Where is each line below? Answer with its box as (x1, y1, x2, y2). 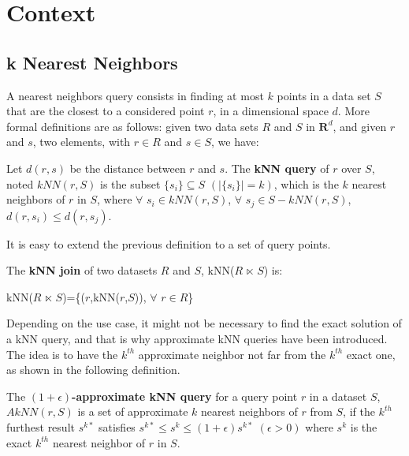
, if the (343, 403, 375, 420)
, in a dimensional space (213, 103, 329, 119)
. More (337, 103, 370, 119)
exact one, (346, 346, 396, 362)
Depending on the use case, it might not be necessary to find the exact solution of (6, 315, 402, 331)
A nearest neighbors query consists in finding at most (6, 87, 264, 103)
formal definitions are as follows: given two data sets (6, 118, 258, 134)
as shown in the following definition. (6, 361, 180, 378)
